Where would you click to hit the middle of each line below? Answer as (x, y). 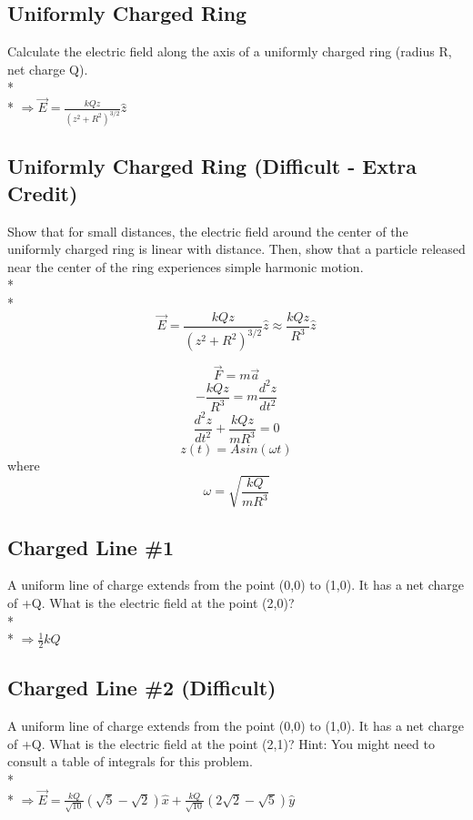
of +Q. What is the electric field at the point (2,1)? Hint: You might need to (221, 743)
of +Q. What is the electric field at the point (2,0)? (151, 603)
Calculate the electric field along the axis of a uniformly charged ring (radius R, (230, 51)
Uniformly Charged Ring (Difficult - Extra (212, 166)
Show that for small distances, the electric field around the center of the (208, 231)
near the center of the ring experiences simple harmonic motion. (186, 266)
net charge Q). (48, 69)
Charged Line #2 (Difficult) (142, 688)
